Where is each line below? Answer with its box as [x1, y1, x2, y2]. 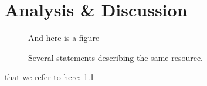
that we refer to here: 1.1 [5, 71, 94, 83]
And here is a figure [28, 32, 100, 44]
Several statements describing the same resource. [28, 51, 203, 63]
